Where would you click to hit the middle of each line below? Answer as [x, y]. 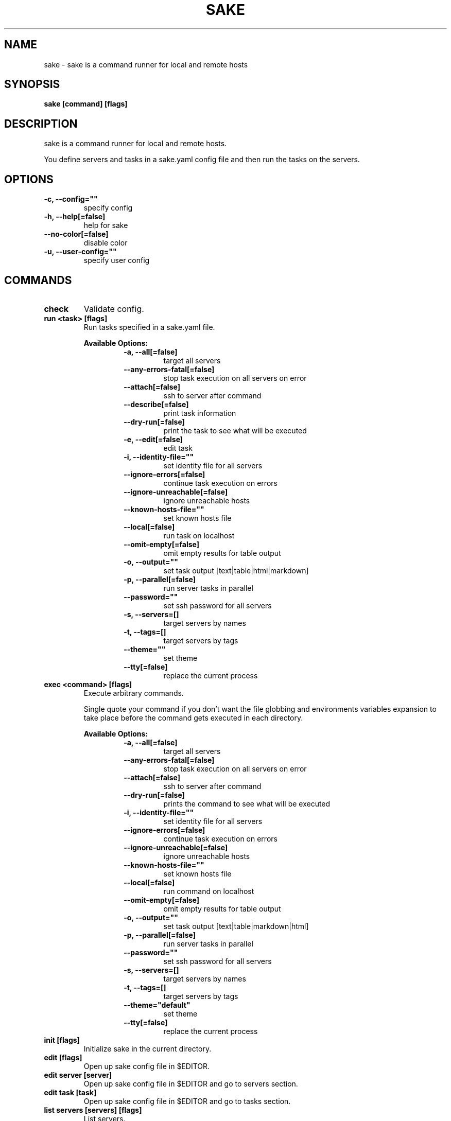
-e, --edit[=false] [153, 439]
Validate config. [114, 309]
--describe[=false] [156, 404]
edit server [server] [78, 1075]
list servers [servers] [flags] [93, 1110]
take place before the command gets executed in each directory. [193, 717]
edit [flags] [63, 1057]
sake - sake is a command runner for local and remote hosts [146, 64]
